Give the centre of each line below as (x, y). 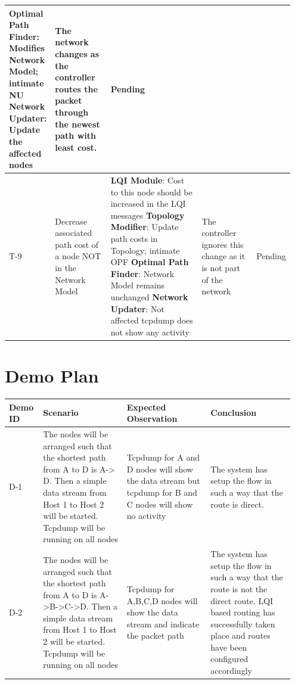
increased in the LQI (148, 203)
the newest (77, 124)
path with (75, 136)
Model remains (138, 285)
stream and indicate (163, 624)
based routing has (243, 612)
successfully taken (243, 624)
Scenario (61, 413)
